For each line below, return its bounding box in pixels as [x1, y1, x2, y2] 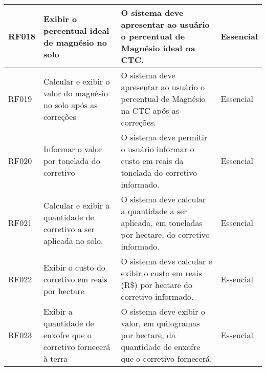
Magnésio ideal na [121, 42, 195, 54]
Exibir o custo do [43, 261, 105, 273]
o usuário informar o [121, 143, 194, 155]
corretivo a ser [43, 222, 95, 235]
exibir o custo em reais [121, 267, 202, 279]
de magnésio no [43, 36, 107, 48]
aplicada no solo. [43, 234, 103, 246]
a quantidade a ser [121, 205, 187, 217]
